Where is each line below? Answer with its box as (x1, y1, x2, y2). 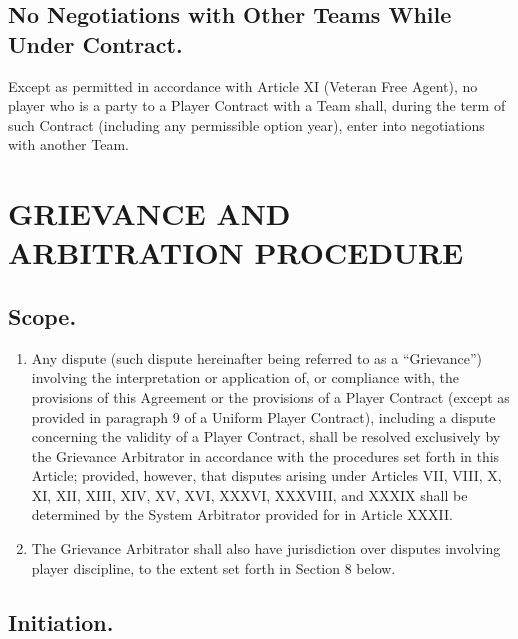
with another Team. (8, 134, 129, 155)
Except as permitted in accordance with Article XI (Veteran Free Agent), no (8, 75, 478, 96)
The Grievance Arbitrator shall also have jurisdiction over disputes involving (31, 538, 501, 559)
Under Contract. (8, 28, 183, 59)
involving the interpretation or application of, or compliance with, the (31, 367, 460, 388)
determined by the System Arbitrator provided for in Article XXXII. (31, 504, 453, 525)
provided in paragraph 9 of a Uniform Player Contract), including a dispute (31, 406, 496, 427)
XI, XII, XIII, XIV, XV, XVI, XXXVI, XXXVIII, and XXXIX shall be (31, 484, 468, 505)
